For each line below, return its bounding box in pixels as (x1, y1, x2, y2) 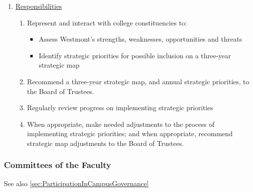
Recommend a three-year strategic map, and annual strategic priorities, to (27, 76, 250, 86)
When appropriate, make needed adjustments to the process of (27, 119, 215, 129)
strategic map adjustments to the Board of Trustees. (27, 138, 184, 148)
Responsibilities (15, 1, 62, 11)
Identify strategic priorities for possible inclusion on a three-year (39, 50, 231, 60)
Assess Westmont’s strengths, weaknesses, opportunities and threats (39, 34, 242, 44)
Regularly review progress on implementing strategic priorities (27, 102, 213, 113)
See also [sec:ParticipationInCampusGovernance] (4, 178, 149, 188)
